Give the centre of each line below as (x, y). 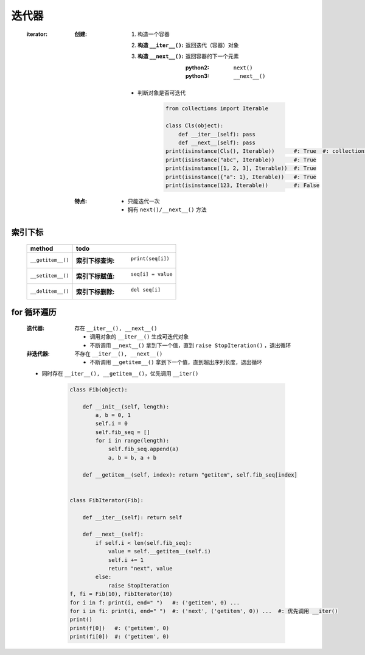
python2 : (197, 68)
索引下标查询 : (95, 261)
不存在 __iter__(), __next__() (119, 354)
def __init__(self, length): (126, 407)
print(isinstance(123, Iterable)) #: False (242, 185)
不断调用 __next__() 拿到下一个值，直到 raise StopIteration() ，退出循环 (190, 345)
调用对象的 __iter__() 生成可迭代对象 (139, 337)
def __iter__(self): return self (132, 517)
